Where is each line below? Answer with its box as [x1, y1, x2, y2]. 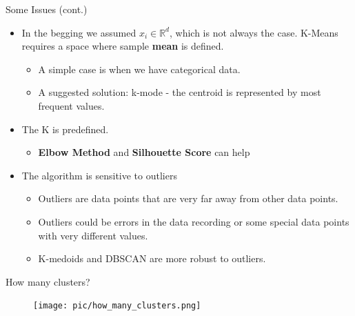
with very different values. [38, 228, 148, 242]
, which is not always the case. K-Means [170, 25, 338, 39]
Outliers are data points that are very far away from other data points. [38, 191, 338, 206]
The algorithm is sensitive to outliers [21, 168, 177, 182]
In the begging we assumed [21, 25, 136, 39]
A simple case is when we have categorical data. [38, 61, 241, 76]
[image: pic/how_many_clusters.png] [33, 301, 201, 311]
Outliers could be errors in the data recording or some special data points [38, 214, 349, 228]
